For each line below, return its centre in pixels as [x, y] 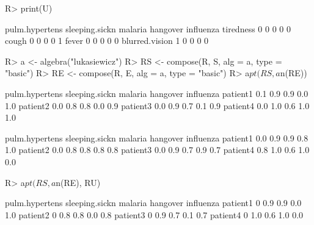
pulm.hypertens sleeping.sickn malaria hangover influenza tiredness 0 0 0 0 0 [148, 28]
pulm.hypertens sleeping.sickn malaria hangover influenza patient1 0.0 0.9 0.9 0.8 [157, 137]
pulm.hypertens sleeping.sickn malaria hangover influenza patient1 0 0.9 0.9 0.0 [153, 203]
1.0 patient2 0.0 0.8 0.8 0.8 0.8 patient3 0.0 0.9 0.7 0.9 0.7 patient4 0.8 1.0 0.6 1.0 [157, 150]
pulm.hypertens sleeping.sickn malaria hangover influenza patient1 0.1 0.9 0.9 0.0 [157, 93]
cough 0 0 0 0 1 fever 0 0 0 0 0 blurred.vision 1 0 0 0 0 [107, 41]
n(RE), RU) [78, 182]
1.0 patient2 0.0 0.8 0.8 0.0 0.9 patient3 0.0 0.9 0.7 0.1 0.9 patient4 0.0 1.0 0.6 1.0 [157, 105]
